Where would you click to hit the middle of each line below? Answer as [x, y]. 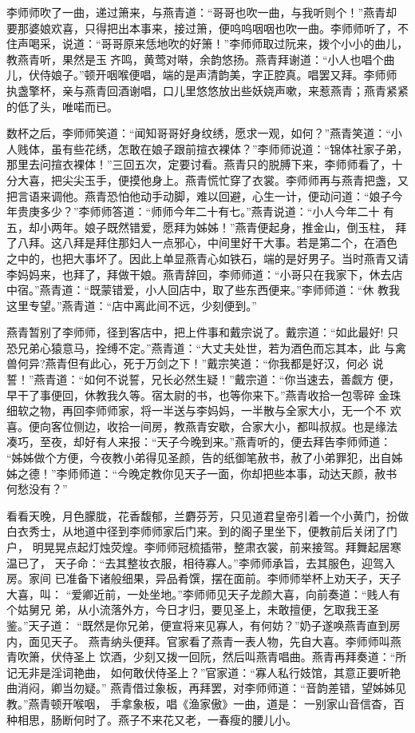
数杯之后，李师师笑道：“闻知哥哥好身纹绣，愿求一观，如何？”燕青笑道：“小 [204, 133]
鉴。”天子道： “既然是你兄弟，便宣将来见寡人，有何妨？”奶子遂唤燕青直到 [198, 625]
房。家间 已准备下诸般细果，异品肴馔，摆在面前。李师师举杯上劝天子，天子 [204, 578]
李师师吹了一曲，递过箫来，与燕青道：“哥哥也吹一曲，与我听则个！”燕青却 [202, 12]
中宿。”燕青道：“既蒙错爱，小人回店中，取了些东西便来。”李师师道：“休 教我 [204, 290]
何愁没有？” [37, 489]
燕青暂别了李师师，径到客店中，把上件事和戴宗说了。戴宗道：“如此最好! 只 [203, 332]
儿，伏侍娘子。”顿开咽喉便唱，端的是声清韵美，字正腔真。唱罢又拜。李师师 [202, 75]
